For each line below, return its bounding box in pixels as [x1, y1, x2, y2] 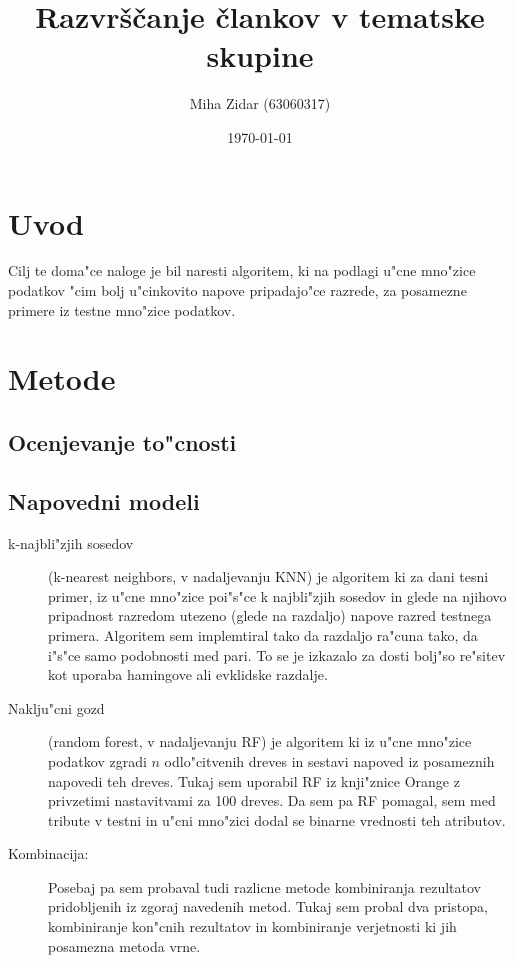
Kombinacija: [8, 843, 89, 864]
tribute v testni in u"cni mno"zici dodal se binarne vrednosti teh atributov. [48, 809, 506, 830]
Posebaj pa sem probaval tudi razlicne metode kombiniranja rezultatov [48, 876, 481, 897]
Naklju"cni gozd [8, 697, 105, 718]
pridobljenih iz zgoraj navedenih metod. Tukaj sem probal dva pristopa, [48, 896, 488, 917]
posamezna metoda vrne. [48, 935, 201, 956]
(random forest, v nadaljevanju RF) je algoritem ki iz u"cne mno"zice [48, 731, 472, 752]
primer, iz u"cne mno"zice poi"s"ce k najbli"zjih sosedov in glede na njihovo [48, 585, 507, 606]
